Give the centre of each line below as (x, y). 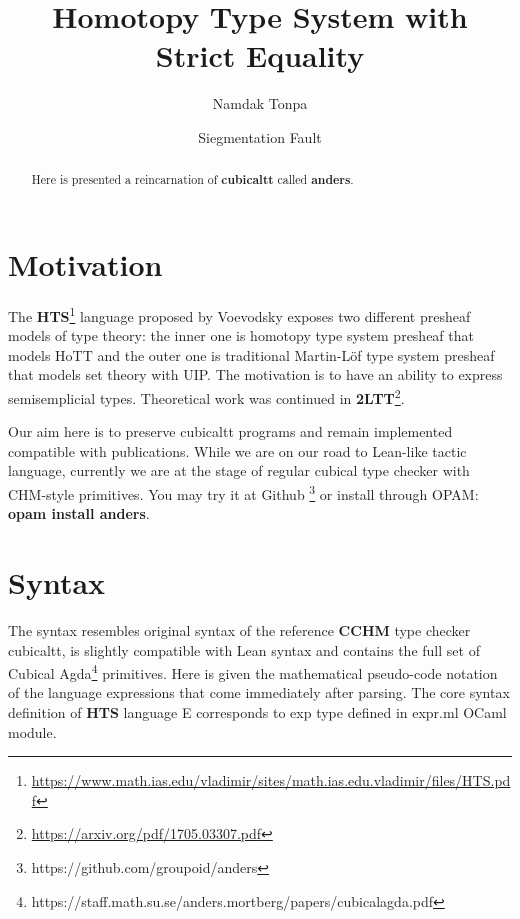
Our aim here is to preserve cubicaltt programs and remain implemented (230, 431)
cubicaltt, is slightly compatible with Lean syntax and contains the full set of (244, 649)
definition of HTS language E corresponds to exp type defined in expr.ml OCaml (257, 711)
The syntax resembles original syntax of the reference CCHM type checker (239, 629)
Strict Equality (260, 55)
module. (32, 731)
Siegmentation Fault (260, 136)
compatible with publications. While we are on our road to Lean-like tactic (237, 450)
